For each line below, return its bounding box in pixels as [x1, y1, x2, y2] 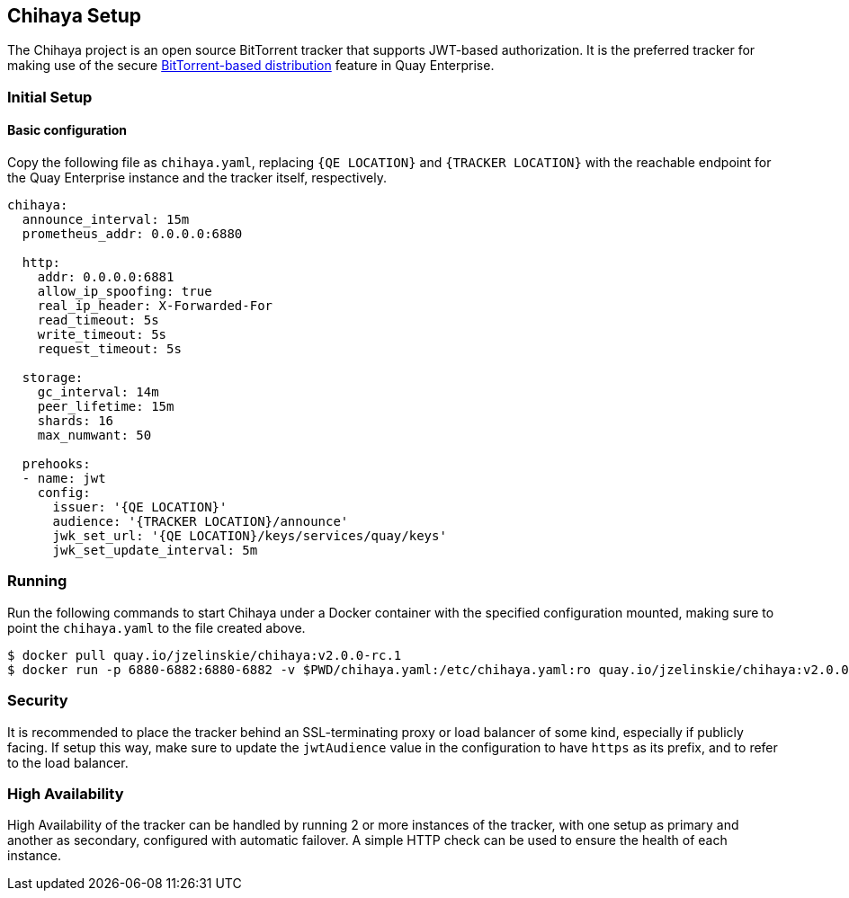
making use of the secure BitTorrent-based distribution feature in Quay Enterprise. [7, 58, 495, 74]
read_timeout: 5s [37, 313, 159, 328]
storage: [22, 370, 84, 386]
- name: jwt [22, 471, 106, 486]
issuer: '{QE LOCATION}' [52, 500, 228, 515]
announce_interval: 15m [22, 212, 190, 227]
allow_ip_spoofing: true [37, 284, 212, 299]
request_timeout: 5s [37, 342, 182, 357]
